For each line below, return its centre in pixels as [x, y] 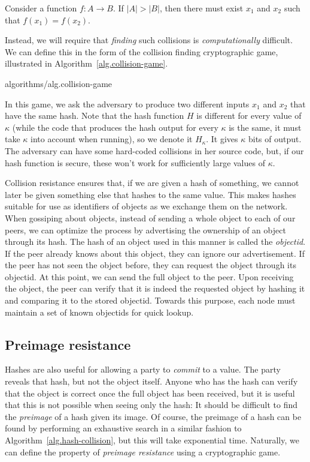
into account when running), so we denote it [112, 139]
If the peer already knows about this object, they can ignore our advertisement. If [155, 253]
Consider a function [41, 8]
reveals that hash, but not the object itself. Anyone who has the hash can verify [151, 381]
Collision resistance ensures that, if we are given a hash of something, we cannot [152, 183]
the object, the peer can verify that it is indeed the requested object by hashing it [155, 288]
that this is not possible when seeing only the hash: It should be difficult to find [151, 405]
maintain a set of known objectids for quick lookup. [99, 312]
